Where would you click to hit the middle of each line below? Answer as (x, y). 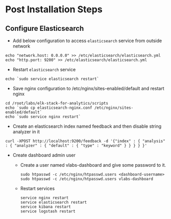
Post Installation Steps (54, 9)
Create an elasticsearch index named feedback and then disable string (87, 126)
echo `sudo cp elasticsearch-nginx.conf (49, 108)
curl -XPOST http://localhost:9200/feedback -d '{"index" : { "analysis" (86, 141)
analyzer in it (26, 132)
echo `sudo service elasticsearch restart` (52, 79)
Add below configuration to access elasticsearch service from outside (87, 41)
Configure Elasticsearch (45, 28)
